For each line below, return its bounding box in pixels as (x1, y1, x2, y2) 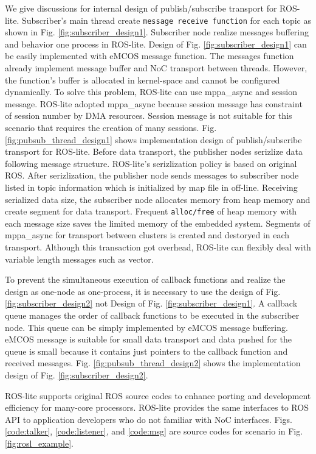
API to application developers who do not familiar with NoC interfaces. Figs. (5, 413, 292, 425)
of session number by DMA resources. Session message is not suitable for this (5, 109, 292, 122)
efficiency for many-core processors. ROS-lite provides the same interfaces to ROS (5, 401, 309, 414)
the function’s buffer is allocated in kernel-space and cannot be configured (5, 73, 280, 86)
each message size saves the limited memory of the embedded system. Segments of (5, 216, 311, 229)
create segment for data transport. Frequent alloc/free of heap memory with (5, 205, 297, 218)
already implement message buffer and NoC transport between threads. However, (5, 62, 307, 74)
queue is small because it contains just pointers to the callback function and (5, 344, 288, 357)
